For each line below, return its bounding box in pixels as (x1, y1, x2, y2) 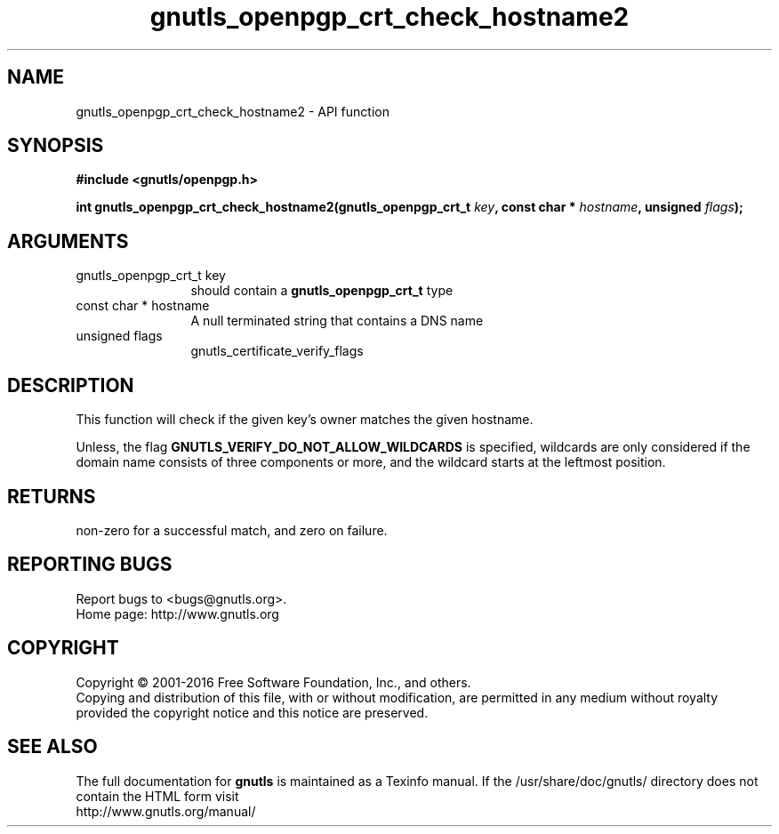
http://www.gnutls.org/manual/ (76, 803, 256, 819)
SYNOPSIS (7, 134, 104, 157)
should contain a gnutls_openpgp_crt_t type (190, 283, 454, 299)
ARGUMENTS (7, 229, 129, 253)
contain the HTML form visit (76, 788, 239, 804)
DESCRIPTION (7, 373, 134, 397)
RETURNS (7, 485, 96, 508)
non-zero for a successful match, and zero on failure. (76, 522, 388, 538)
